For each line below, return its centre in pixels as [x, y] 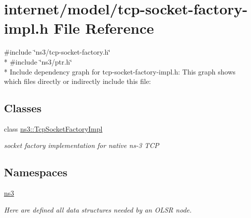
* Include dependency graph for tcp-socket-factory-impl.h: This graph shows [120, 71]
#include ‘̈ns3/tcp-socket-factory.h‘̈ [57, 52]
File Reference [104, 28]
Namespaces [36, 172]
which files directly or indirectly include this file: [78, 81]
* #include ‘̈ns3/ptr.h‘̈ [38, 61]
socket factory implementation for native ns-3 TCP [82, 145]
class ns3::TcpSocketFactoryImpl [53, 128]
